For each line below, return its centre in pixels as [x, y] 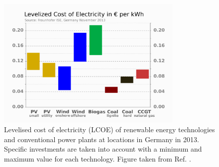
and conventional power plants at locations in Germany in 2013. [102, 139]
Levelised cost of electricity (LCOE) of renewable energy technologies [109, 129]
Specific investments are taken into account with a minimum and [103, 149]
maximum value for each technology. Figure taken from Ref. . [98, 158]
